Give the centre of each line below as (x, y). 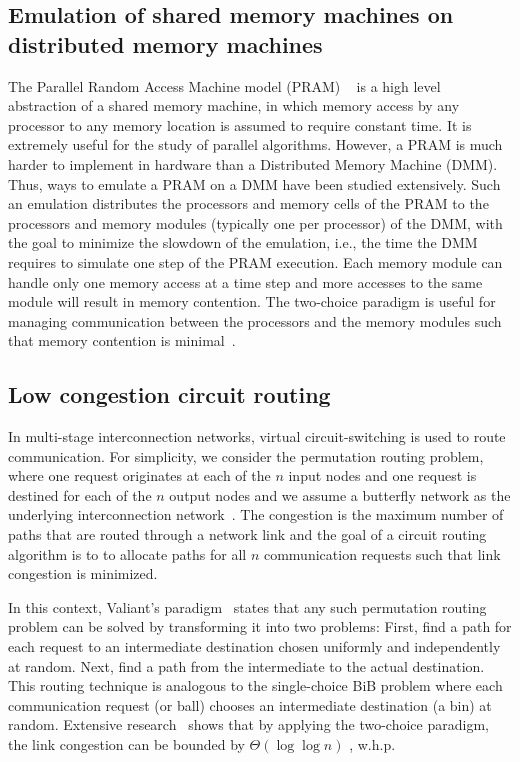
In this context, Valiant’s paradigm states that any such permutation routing (247, 606)
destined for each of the (80, 494)
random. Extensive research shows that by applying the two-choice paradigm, (248, 724)
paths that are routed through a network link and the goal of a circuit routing (247, 534)
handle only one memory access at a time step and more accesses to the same (245, 281)
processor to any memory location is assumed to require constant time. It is (240, 124)
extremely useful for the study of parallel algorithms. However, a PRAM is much (255, 144)
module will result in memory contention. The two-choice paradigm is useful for (252, 301)
